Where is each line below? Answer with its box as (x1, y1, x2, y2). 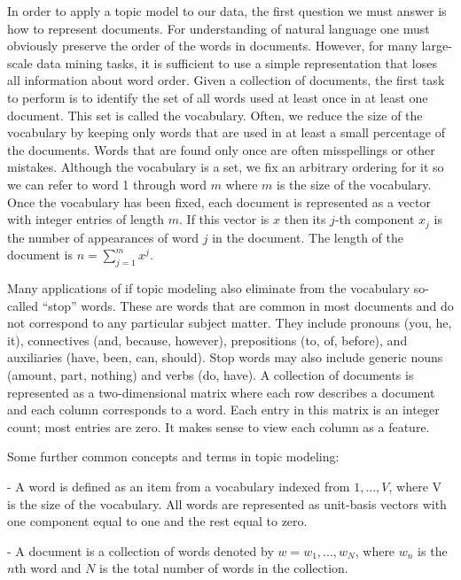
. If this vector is (179, 210, 270, 228)
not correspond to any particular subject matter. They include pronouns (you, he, (7, 313, 452, 332)
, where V (388, 476, 442, 495)
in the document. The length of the (212, 228, 403, 246)
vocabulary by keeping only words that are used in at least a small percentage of (7, 123, 445, 142)
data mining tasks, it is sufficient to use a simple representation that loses (36, 53, 437, 72)
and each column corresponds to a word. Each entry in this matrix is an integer (7, 400, 440, 419)
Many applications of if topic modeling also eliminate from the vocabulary (7, 278, 410, 297)
